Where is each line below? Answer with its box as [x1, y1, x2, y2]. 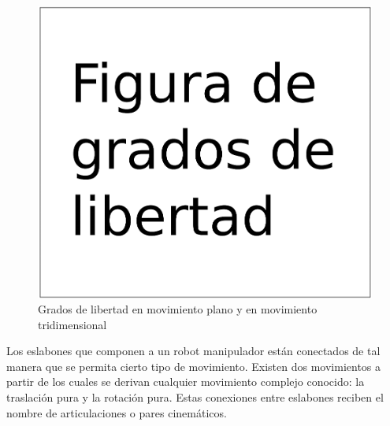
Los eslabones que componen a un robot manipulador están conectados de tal [6, 343, 381, 359]
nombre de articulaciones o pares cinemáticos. [6, 404, 227, 420]
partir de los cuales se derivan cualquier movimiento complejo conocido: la [6, 373, 365, 390]
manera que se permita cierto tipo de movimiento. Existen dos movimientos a [6, 357, 381, 374]
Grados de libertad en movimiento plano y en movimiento [38, 301, 318, 317]
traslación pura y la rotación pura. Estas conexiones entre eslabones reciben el [6, 389, 384, 406]
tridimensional [38, 316, 107, 332]
